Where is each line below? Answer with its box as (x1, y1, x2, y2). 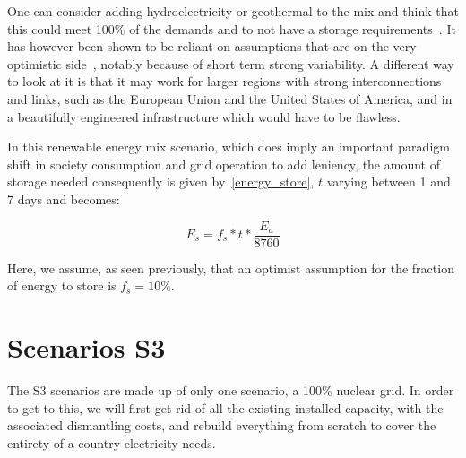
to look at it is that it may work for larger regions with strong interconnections (7, 72, 442, 91)
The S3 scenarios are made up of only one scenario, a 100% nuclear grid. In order (7, 380, 454, 399)
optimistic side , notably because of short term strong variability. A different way (7, 54, 454, 73)
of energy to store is (7, 276, 116, 295)
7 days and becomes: (7, 189, 120, 208)
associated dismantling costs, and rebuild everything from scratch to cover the (7, 416, 436, 435)
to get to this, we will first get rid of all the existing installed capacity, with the (7, 398, 444, 417)
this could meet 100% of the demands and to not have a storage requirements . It (7, 19, 456, 38)
